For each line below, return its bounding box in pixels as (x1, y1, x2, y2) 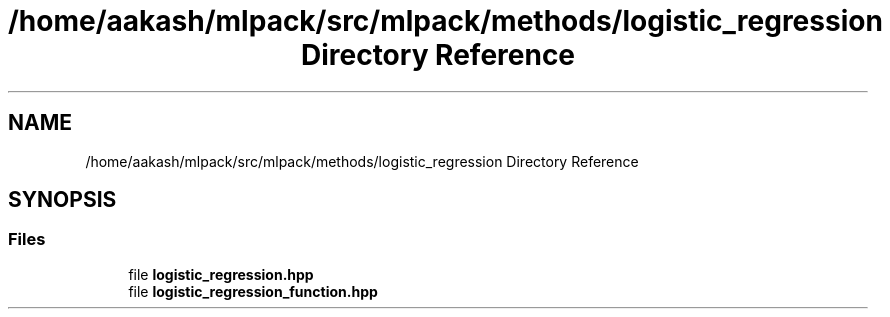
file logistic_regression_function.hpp (128, 282, 378, 300)
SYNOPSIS (8, 187, 117, 213)
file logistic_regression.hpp (128, 265, 314, 283)
